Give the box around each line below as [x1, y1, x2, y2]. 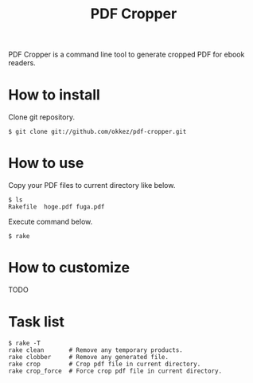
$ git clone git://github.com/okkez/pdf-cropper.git [8, 128, 187, 136]
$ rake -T [8, 339, 41, 347]
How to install [8, 86, 101, 104]
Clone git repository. [8, 112, 76, 122]
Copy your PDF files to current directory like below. [8, 181, 176, 190]
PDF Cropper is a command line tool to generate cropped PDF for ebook [8, 49, 245, 60]
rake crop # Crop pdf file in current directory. [8, 360, 201, 368]
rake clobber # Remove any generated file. [8, 353, 169, 361]
